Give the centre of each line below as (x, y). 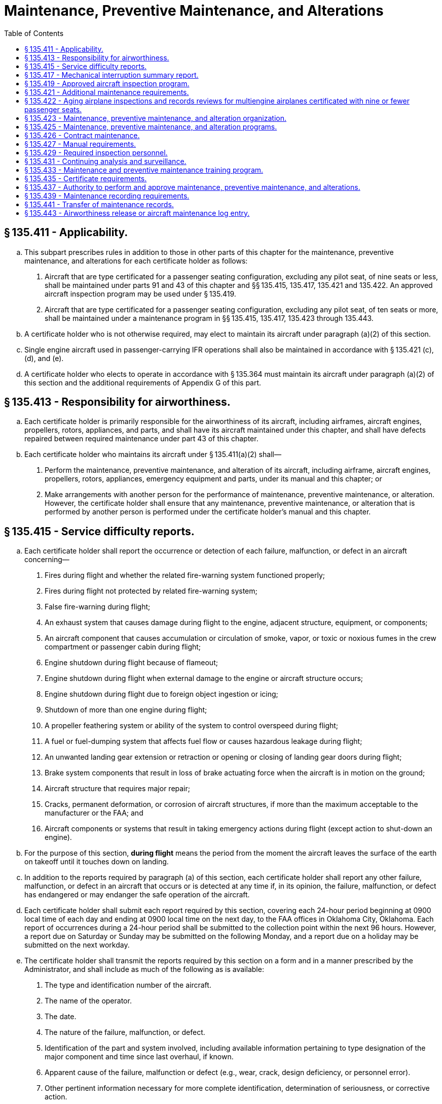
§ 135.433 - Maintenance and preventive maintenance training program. (144, 170)
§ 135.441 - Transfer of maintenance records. (99, 204)
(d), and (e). (44, 358)
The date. (61, 1017)
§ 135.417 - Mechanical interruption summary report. (112, 75)
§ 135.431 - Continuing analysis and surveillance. (105, 161)
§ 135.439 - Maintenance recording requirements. (107, 196)
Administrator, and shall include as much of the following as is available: (144, 969)
